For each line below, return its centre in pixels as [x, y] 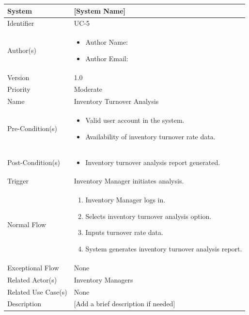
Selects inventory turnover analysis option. [148, 216]
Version [18, 77]
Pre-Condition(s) [32, 128]
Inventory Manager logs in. [125, 200]
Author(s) [22, 50]
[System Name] [100, 10]
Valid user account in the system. [135, 120]
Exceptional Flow [33, 267]
